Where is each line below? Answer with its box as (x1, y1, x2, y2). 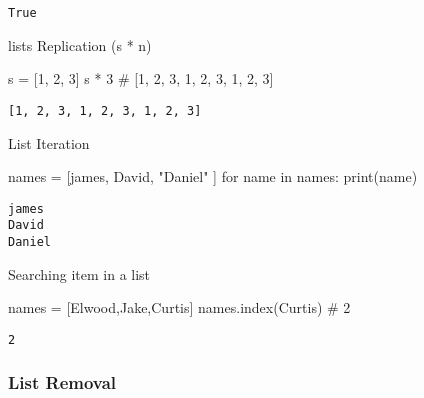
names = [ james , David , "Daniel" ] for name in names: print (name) (8, 166, 418, 187)
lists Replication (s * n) (8, 34, 152, 55)
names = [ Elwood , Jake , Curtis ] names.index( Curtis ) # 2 (8, 297, 351, 318)
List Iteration (8, 132, 90, 153)
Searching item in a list (8, 263, 151, 284)
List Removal (8, 370, 117, 395)
